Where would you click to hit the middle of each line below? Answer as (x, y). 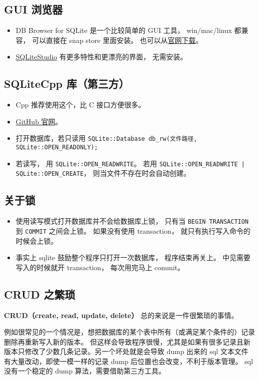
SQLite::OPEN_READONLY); (57, 148)
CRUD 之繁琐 (40, 294)
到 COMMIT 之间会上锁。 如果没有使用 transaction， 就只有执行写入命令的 (133, 230)
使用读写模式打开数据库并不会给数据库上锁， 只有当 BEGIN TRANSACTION (132, 221)
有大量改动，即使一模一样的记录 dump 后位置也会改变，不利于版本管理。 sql (129, 361)
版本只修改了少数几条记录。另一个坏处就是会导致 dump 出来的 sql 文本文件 (126, 351)
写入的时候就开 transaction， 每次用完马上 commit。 (100, 267)
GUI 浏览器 (33, 9)
